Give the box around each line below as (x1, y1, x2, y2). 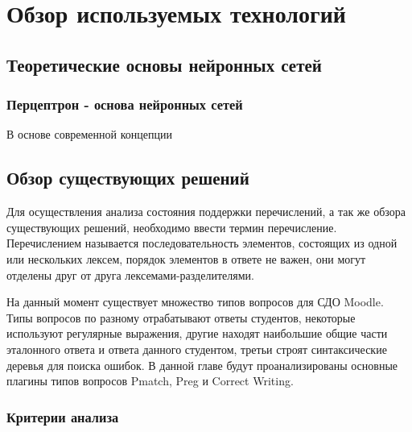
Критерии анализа (6, 406, 119, 426)
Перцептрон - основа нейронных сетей (6, 94, 243, 114)
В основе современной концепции (6, 126, 172, 143)
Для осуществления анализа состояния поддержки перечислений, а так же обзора (6, 203, 406, 220)
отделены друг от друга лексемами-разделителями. (6, 266, 254, 283)
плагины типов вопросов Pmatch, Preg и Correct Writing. (6, 372, 294, 389)
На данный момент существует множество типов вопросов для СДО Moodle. (6, 293, 384, 310)
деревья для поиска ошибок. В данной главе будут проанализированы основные (6, 356, 398, 373)
